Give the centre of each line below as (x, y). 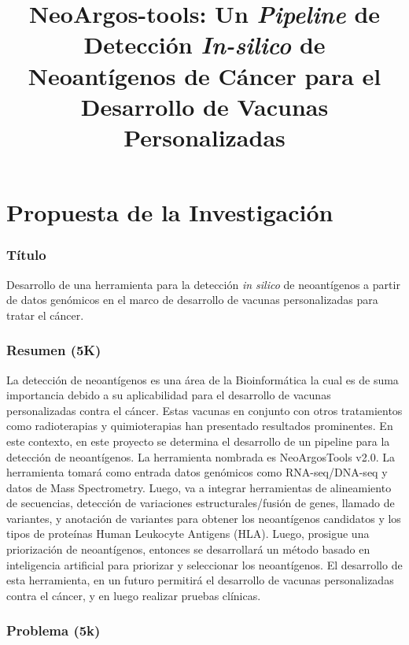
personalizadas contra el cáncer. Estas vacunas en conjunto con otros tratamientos (204, 410)
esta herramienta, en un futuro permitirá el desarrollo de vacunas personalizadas (200, 580)
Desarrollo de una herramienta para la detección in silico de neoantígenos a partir (203, 284)
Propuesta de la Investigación (170, 212)
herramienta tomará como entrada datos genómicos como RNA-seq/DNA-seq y (197, 472)
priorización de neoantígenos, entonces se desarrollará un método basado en (188, 549)
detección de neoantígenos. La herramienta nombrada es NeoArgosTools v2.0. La (201, 456)
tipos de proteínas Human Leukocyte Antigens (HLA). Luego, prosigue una (188, 534)
